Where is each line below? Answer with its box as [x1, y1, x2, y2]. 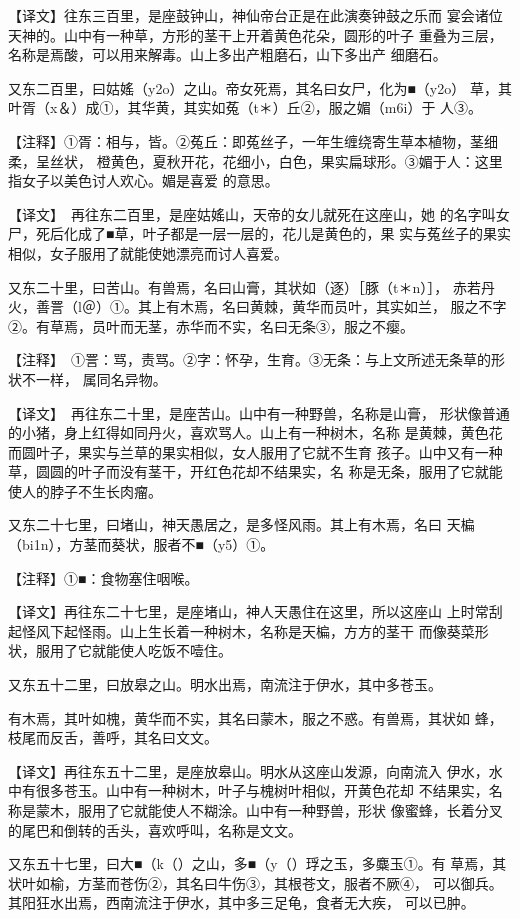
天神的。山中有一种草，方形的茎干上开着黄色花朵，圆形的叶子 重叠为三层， [8, 24, 503, 45]
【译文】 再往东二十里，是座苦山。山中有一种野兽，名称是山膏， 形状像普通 [8, 402, 510, 423]
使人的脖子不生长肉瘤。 [8, 480, 162, 501]
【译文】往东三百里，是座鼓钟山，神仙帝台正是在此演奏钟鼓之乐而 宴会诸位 [8, 5, 503, 25]
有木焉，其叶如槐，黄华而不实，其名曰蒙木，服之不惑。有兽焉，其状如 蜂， [8, 707, 503, 728]
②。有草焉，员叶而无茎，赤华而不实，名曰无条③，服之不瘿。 [8, 315, 414, 336]
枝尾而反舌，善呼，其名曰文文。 [8, 727, 218, 748]
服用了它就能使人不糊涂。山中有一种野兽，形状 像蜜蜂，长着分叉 [77, 800, 503, 820]
